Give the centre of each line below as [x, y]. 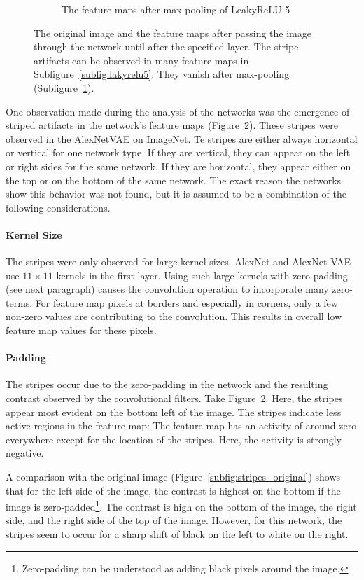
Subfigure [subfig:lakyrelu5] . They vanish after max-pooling [162, 74]
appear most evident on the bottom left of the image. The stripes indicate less [174, 412]
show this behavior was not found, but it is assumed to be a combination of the [176, 194]
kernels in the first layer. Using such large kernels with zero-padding [202, 275]
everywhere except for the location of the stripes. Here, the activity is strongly [174, 439]
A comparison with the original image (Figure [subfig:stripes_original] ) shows [173, 477]
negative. [25, 453]
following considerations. [58, 207]
